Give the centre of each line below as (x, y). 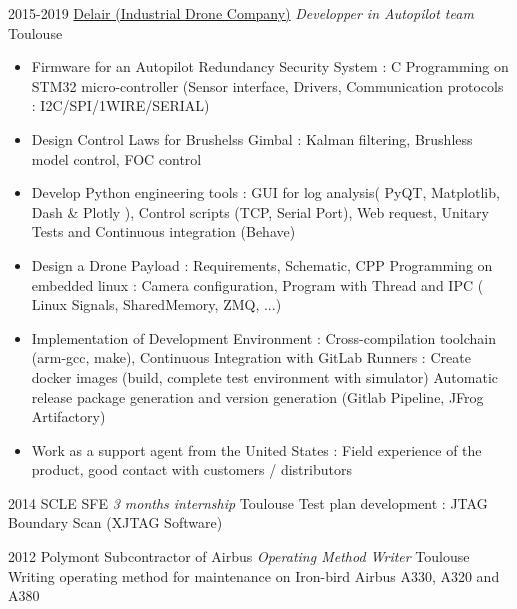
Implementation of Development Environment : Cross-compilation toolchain (263, 337)
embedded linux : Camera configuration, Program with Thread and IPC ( (257, 284)
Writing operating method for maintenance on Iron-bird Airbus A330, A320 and (254, 575)
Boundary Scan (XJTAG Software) (115, 522)
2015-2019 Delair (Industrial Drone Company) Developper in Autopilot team (241, 13)
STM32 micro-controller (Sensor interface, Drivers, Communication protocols (267, 85)
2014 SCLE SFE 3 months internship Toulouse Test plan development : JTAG (248, 502)
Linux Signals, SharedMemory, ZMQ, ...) (156, 304)
